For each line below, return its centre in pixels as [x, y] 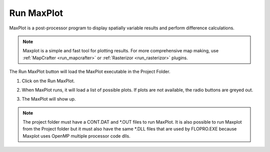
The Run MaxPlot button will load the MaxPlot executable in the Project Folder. [90, 72]
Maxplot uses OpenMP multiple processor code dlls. [76, 136]
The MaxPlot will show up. [49, 99]
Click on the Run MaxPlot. [48, 81]
